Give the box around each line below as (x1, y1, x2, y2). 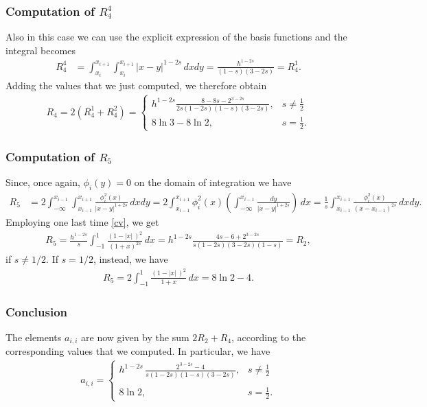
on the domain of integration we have (134, 175, 292, 189)
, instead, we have (93, 252, 168, 266)
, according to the (231, 329, 306, 344)
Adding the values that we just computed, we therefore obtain (5, 78, 267, 92)
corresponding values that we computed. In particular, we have (5, 344, 270, 358)
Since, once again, (5, 175, 80, 189)
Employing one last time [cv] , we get (5, 214, 159, 229)
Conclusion (5, 303, 67, 320)
